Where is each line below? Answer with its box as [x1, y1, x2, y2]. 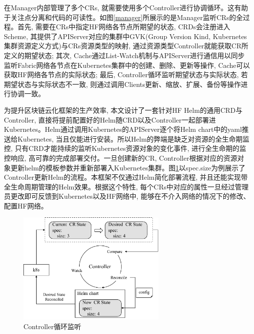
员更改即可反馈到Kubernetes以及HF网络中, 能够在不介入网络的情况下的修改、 [4, 191, 250, 201]
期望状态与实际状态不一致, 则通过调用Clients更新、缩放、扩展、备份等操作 [4, 79, 241, 89]
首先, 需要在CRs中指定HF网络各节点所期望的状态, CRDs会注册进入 [17, 21, 231, 32]
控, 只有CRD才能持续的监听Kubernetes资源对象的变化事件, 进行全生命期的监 [4, 143, 246, 153]
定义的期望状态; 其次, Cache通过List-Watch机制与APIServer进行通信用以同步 [4, 50, 245, 60]
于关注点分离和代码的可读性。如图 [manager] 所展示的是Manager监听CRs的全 [4, 12, 243, 22]
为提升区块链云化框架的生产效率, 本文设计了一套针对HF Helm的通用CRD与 [4, 104, 243, 115]
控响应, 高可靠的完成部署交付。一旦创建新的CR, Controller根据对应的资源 [4, 152, 237, 163]
